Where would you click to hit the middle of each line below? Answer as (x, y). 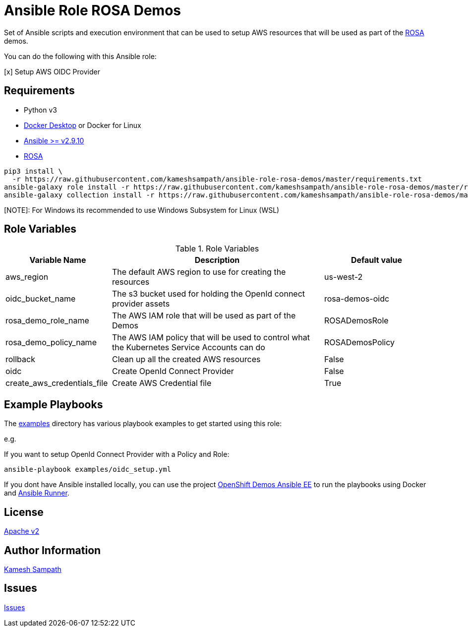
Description (217, 260)
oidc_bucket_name (41, 299)
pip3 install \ (33, 171)
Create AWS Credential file (162, 383)
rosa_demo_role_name (47, 321)
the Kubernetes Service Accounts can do (189, 347)
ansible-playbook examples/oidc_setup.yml (88, 470)
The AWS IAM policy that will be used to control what (211, 338)
